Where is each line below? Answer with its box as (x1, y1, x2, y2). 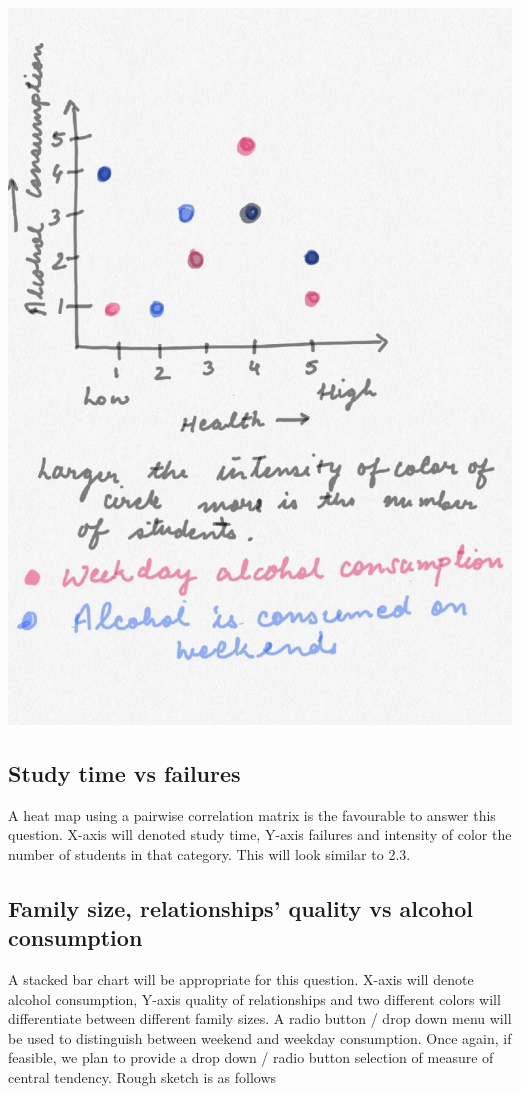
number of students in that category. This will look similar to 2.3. (8, 843, 411, 864)
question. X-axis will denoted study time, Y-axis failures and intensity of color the (8, 824, 512, 845)
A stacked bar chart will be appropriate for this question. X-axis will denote (8, 968, 474, 989)
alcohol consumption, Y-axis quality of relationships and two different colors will (8, 988, 501, 1009)
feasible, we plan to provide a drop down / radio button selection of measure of (8, 1047, 494, 1068)
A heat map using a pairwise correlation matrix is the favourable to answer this (8, 804, 496, 825)
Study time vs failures (8, 757, 241, 788)
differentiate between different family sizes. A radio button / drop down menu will (8, 1008, 512, 1029)
